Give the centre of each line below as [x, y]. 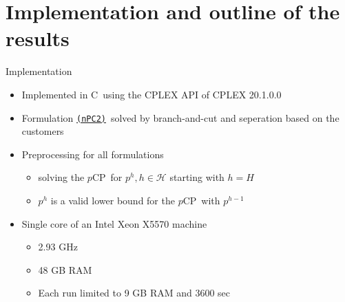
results [38, 38]
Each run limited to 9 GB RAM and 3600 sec [134, 293]
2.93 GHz [58, 247]
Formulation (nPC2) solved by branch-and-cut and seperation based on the [180, 117]
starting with [197, 177]
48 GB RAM [65, 269]
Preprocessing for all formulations [93, 154]
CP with [201, 200]
